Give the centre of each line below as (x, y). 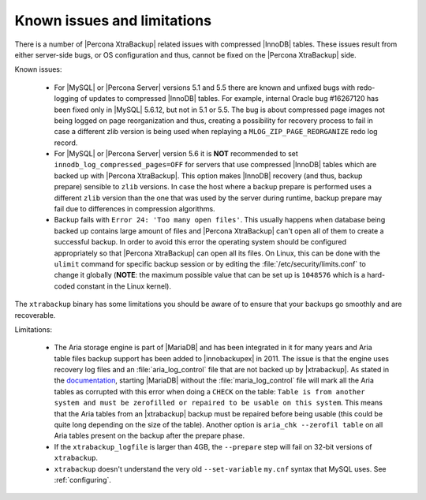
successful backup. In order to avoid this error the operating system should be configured (200, 242)
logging (66, 99)
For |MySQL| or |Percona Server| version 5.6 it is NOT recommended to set (176, 154)
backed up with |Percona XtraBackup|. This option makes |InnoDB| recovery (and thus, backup (208, 175)
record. (66, 143)
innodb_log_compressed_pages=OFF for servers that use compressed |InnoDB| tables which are (215, 165)
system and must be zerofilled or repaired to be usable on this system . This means (218, 403)
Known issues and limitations (113, 21)
